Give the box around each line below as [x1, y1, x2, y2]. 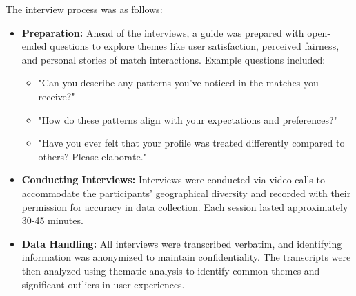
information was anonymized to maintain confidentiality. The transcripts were [21, 250, 351, 264]
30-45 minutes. [21, 213, 83, 228]
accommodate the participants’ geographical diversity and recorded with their [21, 185, 351, 200]
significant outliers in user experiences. [21, 277, 185, 291]
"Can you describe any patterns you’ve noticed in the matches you [38, 75, 319, 90]
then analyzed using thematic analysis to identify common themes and [21, 263, 320, 277]
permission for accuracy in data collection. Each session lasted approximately [21, 199, 348, 214]
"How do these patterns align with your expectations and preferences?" [38, 112, 337, 127]
